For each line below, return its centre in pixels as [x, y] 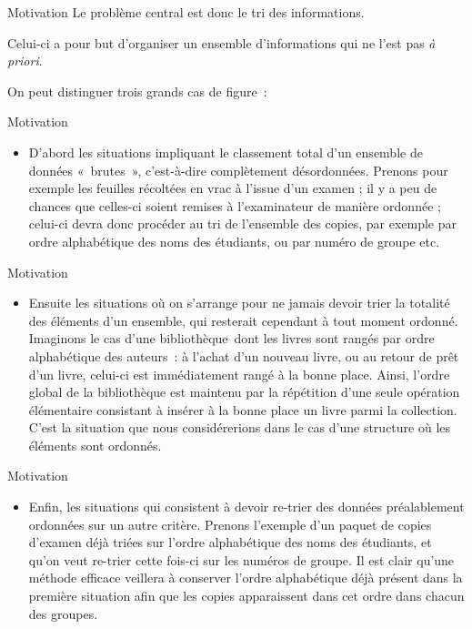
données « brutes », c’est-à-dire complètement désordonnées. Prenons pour [238, 170]
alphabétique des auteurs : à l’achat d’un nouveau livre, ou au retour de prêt [244, 355]
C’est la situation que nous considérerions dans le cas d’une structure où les [240, 427]
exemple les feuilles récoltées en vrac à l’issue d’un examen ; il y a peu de [233, 188]
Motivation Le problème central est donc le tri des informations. [186, 12]
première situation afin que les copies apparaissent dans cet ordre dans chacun [246, 596]
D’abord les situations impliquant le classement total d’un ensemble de [226, 152]
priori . [25, 61]
